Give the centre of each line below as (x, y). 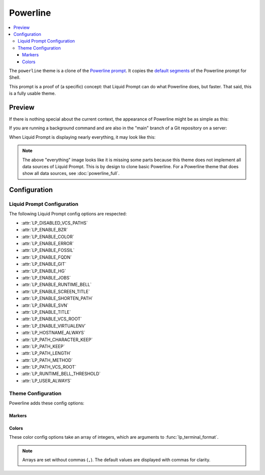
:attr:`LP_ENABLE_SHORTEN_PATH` (57, 299)
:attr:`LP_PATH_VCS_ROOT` (49, 367)
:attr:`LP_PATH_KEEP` (43, 346)
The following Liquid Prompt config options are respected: (68, 214)
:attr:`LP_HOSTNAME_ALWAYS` (53, 333)
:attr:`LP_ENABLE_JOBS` (46, 277)
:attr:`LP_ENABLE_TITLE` (46, 312)
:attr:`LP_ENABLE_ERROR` (48, 244)
